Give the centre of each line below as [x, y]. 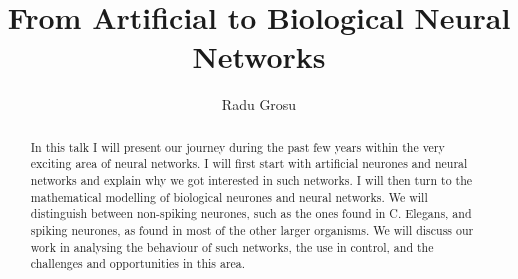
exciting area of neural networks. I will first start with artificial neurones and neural [249, 163]
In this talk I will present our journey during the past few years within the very [237, 146]
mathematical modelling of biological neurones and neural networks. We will [229, 196]
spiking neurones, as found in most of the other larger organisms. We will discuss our [252, 229]
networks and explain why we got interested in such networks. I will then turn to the [251, 180]
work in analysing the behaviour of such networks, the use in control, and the [232, 246]
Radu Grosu [259, 104]
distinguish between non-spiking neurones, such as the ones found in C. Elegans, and [251, 213]
